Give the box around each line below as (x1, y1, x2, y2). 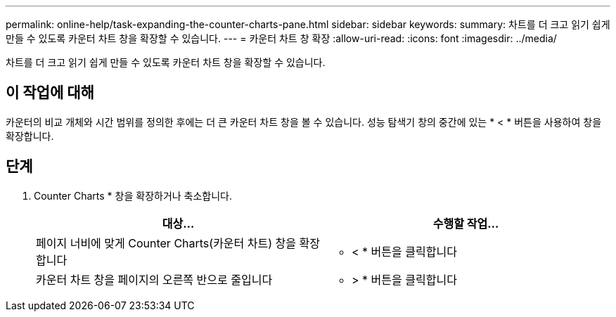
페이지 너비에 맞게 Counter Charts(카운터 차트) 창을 (36, 235, 297, 250)
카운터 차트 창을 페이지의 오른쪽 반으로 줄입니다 (36, 272, 273, 287)
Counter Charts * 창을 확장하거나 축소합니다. (34, 189, 233, 202)
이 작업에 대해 (6, 84, 94, 102)
